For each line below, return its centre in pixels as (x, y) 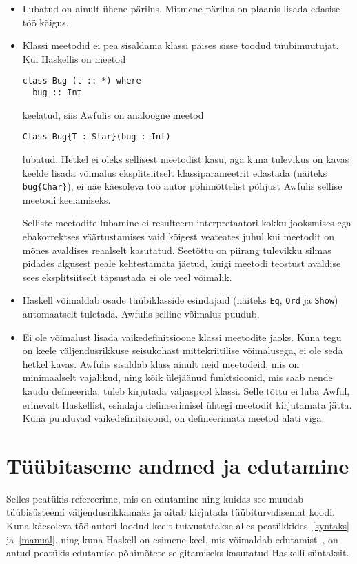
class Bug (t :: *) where (82, 81)
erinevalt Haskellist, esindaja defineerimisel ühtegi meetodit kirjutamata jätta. (187, 404)
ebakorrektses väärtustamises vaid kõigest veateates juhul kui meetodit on (178, 236)
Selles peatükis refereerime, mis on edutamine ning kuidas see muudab (155, 498)
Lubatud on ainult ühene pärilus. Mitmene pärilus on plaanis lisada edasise (181, 8)
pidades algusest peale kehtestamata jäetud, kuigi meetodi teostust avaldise (182, 263)
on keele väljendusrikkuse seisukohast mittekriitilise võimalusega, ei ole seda (183, 350)
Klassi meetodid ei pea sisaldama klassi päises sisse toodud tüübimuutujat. (181, 45)
